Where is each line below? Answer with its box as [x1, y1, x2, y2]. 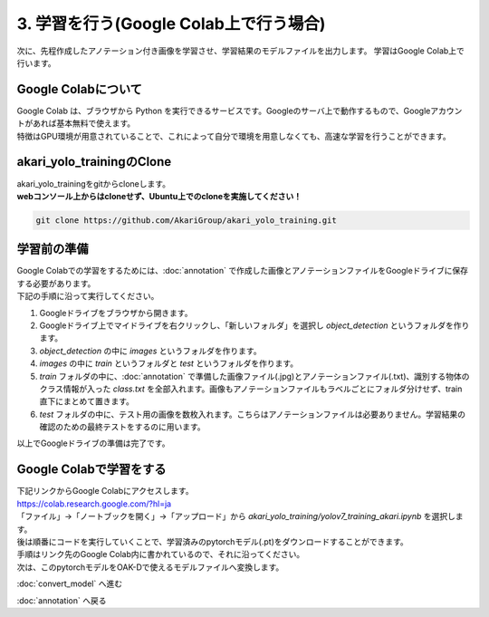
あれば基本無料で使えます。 [32, 118, 136, 129]
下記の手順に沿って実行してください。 [16, 291, 159, 302]
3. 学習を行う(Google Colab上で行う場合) [16, 14, 326, 34]
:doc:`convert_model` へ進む [16, 578, 122, 589]
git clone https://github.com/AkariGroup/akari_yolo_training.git [35, 215, 337, 226]
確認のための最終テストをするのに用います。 [39, 421, 206, 432]
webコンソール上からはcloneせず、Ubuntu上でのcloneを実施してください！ [16, 190, 302, 201]
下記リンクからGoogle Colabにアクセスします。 [16, 486, 194, 496]
